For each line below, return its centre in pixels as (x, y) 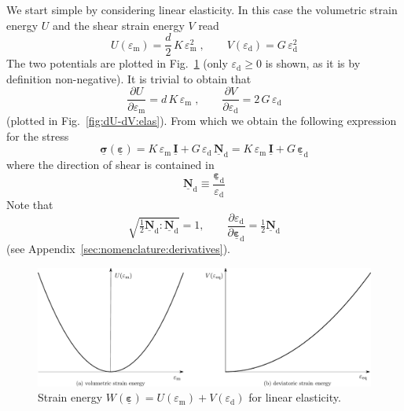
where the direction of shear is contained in (110, 165)
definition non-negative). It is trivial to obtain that (129, 78)
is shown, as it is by (313, 63)
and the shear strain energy (118, 25)
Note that (30, 205)
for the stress (38, 136)
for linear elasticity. (295, 397)
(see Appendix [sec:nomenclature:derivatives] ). (118, 248)
